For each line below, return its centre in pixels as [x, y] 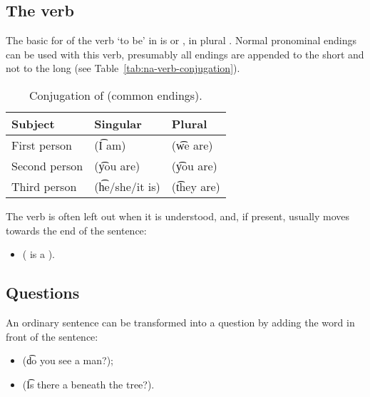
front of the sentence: [52, 336]
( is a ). [38, 254]
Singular [118, 123]
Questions [43, 293]
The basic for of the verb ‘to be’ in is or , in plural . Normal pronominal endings [181, 40]
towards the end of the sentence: [76, 230]
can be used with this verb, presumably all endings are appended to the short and [185, 54]
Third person [44, 186]
